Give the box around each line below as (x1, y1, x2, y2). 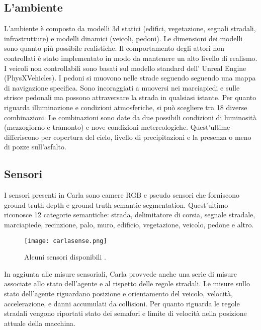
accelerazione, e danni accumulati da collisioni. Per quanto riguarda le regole (4, 298, 240, 308)
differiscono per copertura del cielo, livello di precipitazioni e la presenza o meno (4, 131, 251, 142)
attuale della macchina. (4, 317, 75, 328)
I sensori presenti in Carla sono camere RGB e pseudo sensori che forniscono (4, 190, 239, 200)
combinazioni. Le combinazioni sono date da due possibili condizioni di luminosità (4, 112, 256, 122)
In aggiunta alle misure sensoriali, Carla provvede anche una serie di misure (4, 268, 237, 279)
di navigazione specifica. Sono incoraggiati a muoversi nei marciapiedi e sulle (4, 82, 240, 93)
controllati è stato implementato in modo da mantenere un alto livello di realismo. (4, 52, 257, 63)
